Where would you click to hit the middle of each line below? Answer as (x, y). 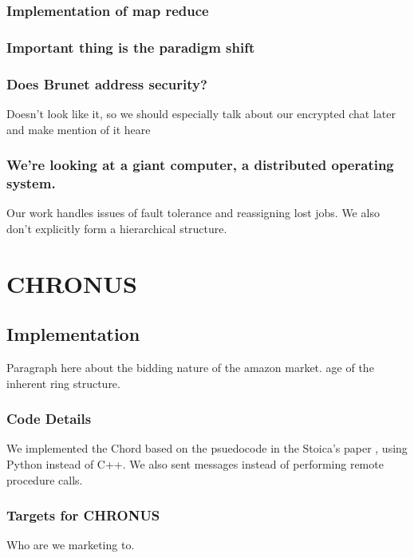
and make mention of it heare (79, 129)
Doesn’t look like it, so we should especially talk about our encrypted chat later (201, 113)
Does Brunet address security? (107, 83)
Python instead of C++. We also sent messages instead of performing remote (195, 464)
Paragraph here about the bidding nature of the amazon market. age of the (190, 367)
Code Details (49, 419)
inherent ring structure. (63, 383)
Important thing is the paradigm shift (131, 47)
